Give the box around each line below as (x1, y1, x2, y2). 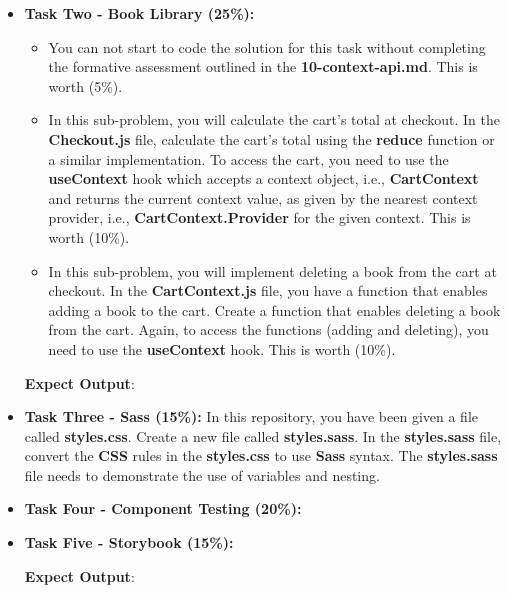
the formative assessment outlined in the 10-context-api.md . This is (48, 56, 478, 77)
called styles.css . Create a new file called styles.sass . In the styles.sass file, (24, 425, 502, 446)
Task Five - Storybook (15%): (24, 532, 234, 553)
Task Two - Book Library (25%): (24, 3, 255, 23)
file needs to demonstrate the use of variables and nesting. (24, 464, 380, 485)
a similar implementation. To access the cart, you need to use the (48, 148, 449, 169)
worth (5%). (48, 75, 123, 96)
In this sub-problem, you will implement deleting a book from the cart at (48, 260, 497, 281)
